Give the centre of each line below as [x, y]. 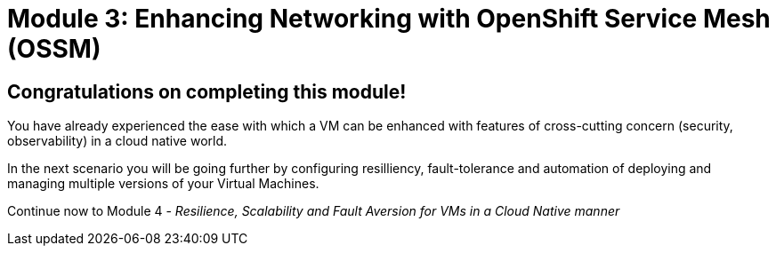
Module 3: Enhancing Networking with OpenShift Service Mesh [389, 19]
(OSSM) [54, 49]
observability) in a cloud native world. [117, 141]
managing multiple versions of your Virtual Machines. [163, 184]
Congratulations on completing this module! [207, 91]
